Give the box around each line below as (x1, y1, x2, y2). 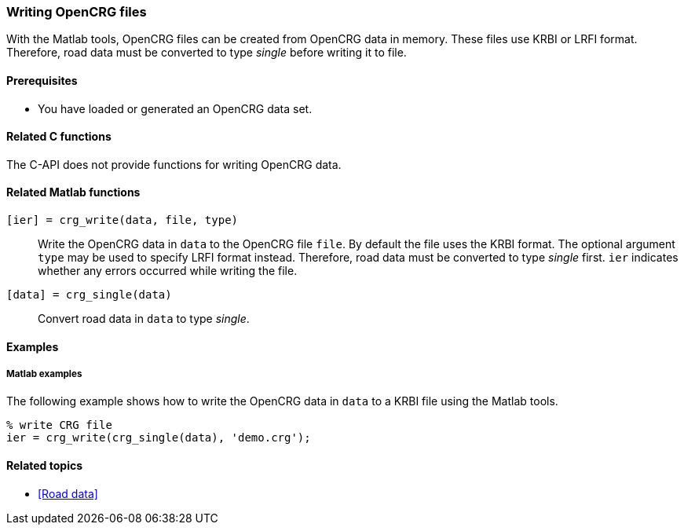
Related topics (6, 459, 83, 473)
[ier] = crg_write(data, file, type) (6, 214, 239, 227)
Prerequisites (6, 73, 78, 87)
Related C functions (6, 130, 112, 144)
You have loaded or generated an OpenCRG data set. (38, 101, 313, 115)
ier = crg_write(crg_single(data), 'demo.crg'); (6, 431, 311, 445)
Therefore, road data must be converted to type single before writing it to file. (6, 46, 407, 60)
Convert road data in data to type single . (38, 312, 250, 326)
